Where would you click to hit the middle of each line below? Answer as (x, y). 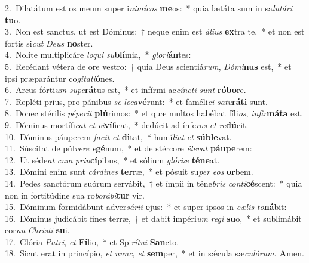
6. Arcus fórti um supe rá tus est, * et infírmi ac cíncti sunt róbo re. (126, 90)
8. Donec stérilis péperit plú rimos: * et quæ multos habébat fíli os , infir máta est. (154, 113)
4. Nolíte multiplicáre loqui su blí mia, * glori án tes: (98, 55)
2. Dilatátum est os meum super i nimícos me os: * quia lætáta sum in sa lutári (149, 8)
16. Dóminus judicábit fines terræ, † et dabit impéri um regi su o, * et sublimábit (153, 218)
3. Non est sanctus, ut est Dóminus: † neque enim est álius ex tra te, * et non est (155, 31)
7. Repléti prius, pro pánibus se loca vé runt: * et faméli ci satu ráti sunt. (136, 101)
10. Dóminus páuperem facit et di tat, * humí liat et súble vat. (118, 136)
